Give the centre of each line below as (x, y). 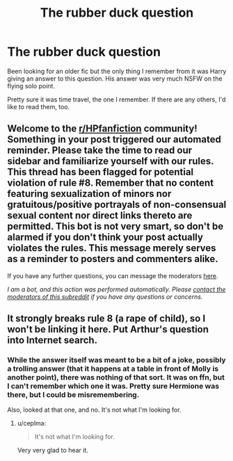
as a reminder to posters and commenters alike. (113, 259)
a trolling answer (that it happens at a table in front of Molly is (113, 369)
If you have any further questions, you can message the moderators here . (113, 275)
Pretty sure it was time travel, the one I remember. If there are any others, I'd (116, 99)
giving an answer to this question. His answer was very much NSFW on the (115, 79)
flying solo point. (31, 86)
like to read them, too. (39, 106)
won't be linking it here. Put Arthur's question (108, 329)
